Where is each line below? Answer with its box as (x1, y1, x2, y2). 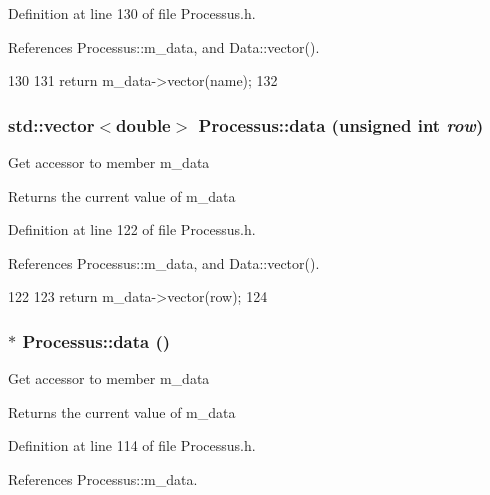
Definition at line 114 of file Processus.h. (8, 435, 256, 456)
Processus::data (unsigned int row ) (198, 112, 484, 137)
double (116, 112, 171, 137)
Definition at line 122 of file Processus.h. (8, 219, 256, 240)
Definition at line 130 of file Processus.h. (8, 3, 256, 23)
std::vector (8, 112, 95, 137)
